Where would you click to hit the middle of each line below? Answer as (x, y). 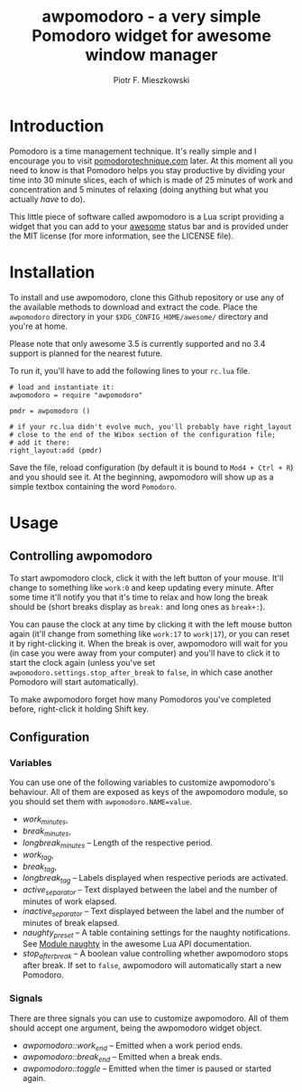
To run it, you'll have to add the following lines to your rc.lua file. (130, 370)
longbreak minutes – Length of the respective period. (118, 844)
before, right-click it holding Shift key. (79, 709)
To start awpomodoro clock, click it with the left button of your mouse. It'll (146, 578)
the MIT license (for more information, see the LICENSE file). (122, 236)
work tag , (38, 855)
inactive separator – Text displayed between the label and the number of (153, 912)
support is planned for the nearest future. (86, 353)
